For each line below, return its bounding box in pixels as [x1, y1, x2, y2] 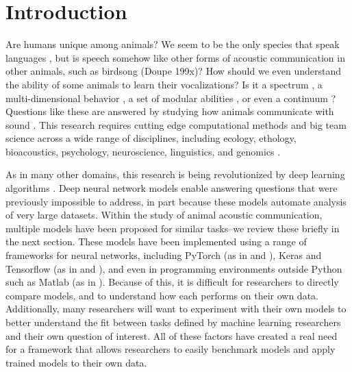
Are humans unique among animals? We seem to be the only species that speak [5, 37, 340, 51]
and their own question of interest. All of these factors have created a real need [5, 328, 338, 343]
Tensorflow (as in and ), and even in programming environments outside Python [5, 261, 342, 275]
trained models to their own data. [5, 355, 147, 369]
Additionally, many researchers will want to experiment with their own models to [5, 301, 347, 316]
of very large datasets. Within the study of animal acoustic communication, [5, 208, 323, 222]
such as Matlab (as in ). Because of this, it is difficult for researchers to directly [5, 275, 339, 289]
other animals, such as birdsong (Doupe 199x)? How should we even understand [5, 64, 341, 78]
